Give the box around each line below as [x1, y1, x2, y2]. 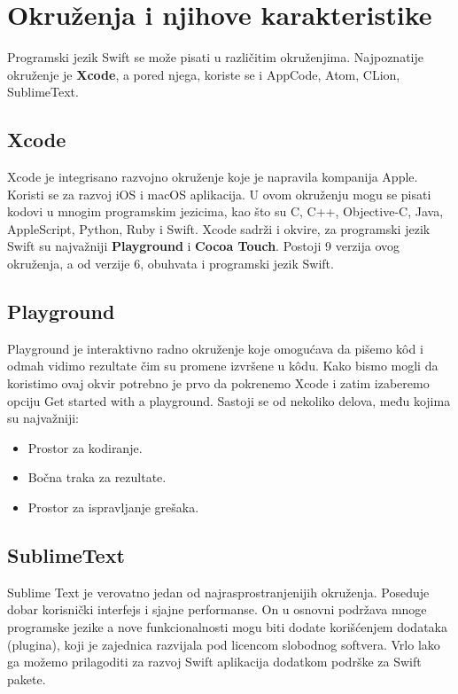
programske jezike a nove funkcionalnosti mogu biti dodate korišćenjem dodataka [7, 618, 447, 636]
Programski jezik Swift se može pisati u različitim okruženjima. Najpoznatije [7, 48, 423, 66]
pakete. [7, 669, 46, 688]
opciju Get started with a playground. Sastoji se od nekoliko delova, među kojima [7, 391, 451, 409]
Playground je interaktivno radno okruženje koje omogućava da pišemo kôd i [7, 339, 423, 357]
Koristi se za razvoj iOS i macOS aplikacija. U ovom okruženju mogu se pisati [7, 184, 431, 203]
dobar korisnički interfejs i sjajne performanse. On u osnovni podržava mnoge [7, 600, 427, 619]
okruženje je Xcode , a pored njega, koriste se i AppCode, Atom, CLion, [7, 65, 400, 83]
